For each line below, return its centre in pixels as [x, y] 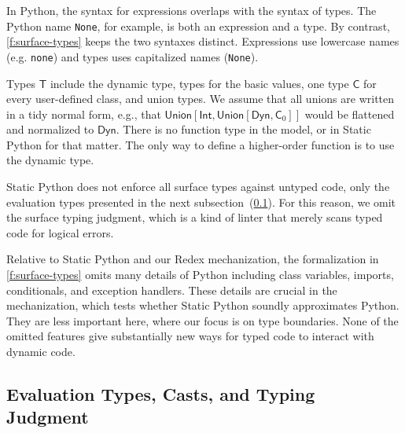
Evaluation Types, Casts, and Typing [161, 393]
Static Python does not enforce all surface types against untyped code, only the [198, 187]
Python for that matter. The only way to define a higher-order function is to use [201, 144]
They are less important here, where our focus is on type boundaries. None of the [202, 320]
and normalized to [50, 129]
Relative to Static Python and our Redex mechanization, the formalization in [193, 259]
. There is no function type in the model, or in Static [243, 129]
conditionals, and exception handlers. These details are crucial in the [172, 290]
